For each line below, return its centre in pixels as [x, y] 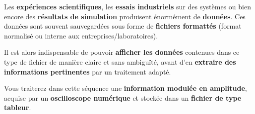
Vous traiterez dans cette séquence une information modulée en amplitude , [126, 88]
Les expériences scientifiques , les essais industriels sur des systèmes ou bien [127, 6]
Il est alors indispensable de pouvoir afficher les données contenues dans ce [122, 52]
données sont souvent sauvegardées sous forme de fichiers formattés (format [123, 26]
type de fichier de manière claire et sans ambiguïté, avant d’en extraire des [120, 61]
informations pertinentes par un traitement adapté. [88, 71]
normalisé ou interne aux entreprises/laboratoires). [81, 35]
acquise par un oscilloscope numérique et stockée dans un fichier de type [123, 97]
